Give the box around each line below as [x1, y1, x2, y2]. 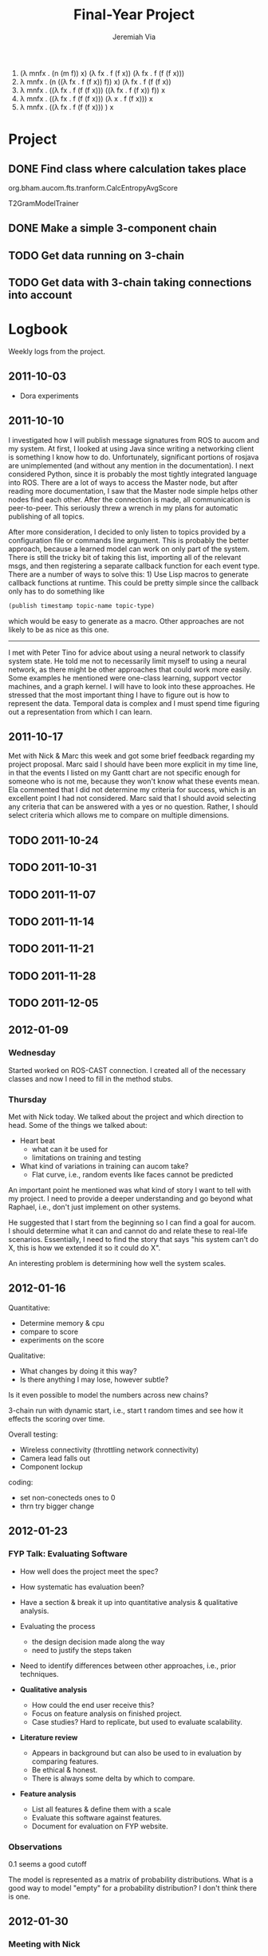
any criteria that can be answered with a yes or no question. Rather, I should [8, 802, 258, 811]
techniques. [19, 1669, 59, 1678]
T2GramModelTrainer [8, 198, 80, 208]
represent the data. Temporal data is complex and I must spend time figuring [8, 698, 260, 708]
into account [8, 289, 73, 302]
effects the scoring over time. [8, 1414, 105, 1423]
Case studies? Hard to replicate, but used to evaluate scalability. [31, 1717, 243, 1726]
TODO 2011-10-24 [8, 834, 99, 847]
